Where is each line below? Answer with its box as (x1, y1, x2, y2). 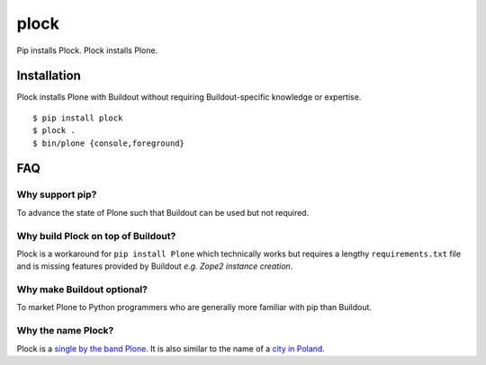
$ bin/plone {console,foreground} (32, 138, 184, 148)
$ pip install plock (32, 112, 123, 123)
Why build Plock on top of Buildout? (16, 229, 176, 242)
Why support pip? (16, 189, 97, 201)
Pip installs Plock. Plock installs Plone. (16, 45, 158, 56)
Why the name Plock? (16, 325, 114, 337)
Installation (16, 68, 81, 84)
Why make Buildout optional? (16, 283, 148, 296)
